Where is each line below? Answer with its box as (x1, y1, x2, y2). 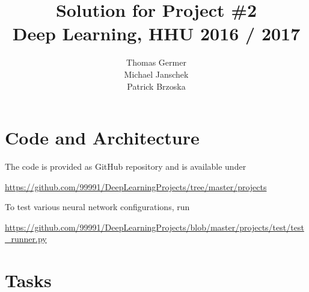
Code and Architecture (5, 125, 200, 150)
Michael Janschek (124, 67, 189, 80)
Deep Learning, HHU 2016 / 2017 (12, 21, 301, 46)
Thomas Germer (126, 56, 186, 69)
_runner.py (5, 232, 47, 245)
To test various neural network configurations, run (5, 200, 190, 213)
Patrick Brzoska (127, 79, 186, 92)
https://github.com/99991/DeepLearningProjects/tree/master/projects (5, 180, 267, 193)
